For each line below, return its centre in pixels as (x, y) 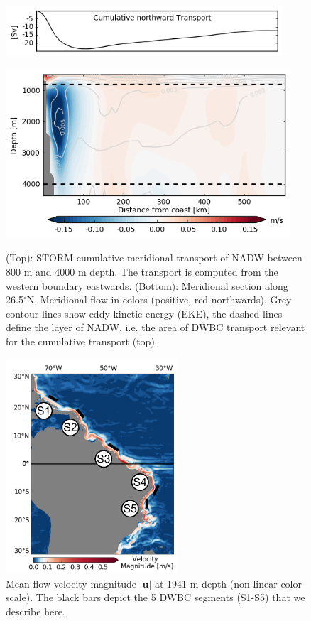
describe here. (36, 611)
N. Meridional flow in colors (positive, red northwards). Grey (159, 299)
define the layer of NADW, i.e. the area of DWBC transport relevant (155, 327)
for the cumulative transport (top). (82, 341)
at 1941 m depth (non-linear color (228, 583)
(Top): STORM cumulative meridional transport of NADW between (154, 258)
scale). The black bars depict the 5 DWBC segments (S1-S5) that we (155, 597)
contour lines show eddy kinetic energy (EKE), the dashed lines (144, 313)
